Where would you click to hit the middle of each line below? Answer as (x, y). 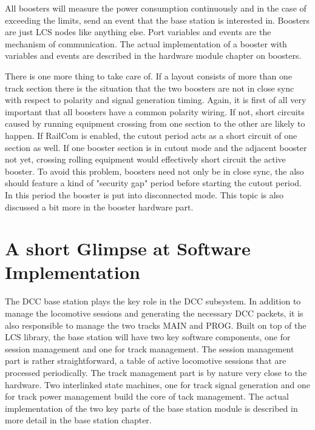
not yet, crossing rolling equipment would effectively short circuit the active (145, 159)
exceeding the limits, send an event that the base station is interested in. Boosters (157, 20)
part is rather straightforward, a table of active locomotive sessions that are (146, 361)
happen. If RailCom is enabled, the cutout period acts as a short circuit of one (151, 135)
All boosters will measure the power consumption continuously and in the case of (156, 8)
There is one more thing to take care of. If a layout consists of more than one (148, 76)
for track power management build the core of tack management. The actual (147, 396)
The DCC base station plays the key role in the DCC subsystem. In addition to (153, 301)
